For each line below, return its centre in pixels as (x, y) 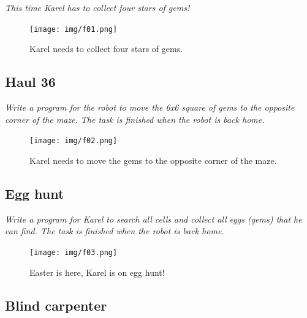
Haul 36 (30, 82)
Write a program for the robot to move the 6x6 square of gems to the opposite (150, 107)
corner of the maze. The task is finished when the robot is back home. (135, 119)
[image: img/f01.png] (74, 29)
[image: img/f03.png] (74, 252)
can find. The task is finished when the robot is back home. (115, 231)
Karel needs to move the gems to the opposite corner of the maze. (153, 160)
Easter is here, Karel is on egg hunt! (97, 272)
